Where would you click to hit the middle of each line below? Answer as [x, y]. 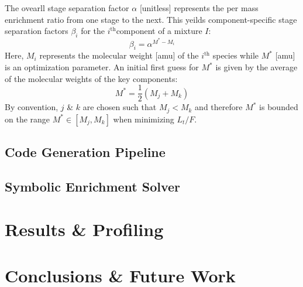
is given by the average [256, 67]
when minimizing [144, 119]
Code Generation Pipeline [85, 152]
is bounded [279, 107]
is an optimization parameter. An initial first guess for [102, 67]
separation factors [37, 31]
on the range [27, 119]
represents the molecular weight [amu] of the [119, 55]
